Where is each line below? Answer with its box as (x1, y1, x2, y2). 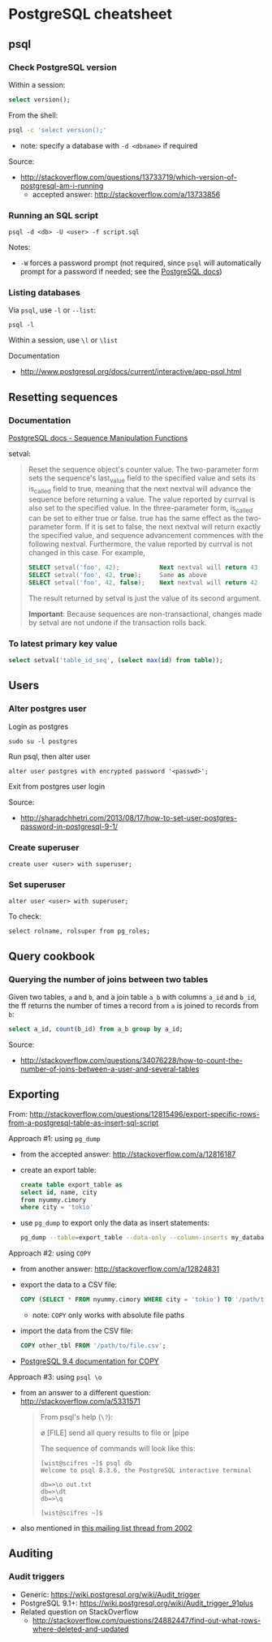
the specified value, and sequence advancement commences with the (28, 531, 264, 541)
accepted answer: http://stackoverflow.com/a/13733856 (32, 189, 221, 199)
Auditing (8, 1547, 54, 1561)
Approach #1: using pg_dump (8, 1133, 101, 1143)
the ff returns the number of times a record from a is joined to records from (8, 1001, 259, 1011)
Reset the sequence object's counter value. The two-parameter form (28, 464, 259, 474)
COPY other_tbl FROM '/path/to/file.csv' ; (19, 1342, 166, 1350)
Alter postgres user (8, 703, 87, 714)
